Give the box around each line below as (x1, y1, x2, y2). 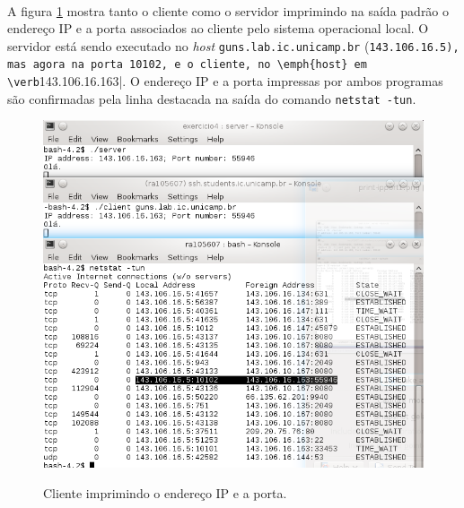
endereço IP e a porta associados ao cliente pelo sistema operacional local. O (7, 19, 429, 38)
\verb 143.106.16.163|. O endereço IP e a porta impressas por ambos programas (7, 72, 443, 90)
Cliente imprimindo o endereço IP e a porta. (43, 483, 287, 502)
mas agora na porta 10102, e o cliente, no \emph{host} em (7, 58, 367, 72)
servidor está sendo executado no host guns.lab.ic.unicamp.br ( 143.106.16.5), (7, 36, 460, 55)
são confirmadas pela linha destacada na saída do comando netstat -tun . (7, 89, 416, 108)
